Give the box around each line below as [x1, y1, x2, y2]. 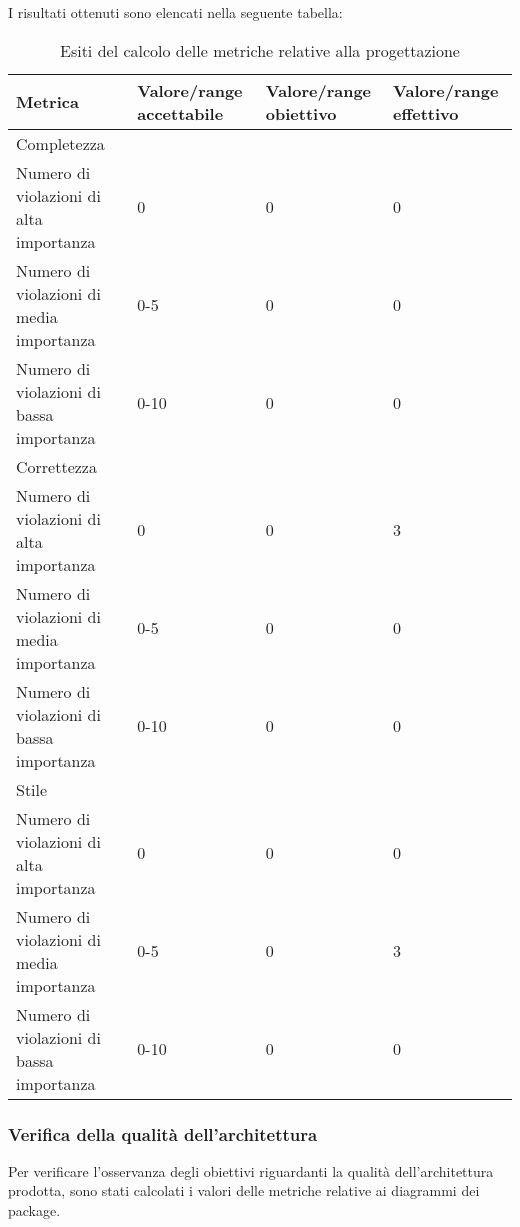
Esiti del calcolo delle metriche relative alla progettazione [60, 38, 460, 62]
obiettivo [265, 101, 337, 125]
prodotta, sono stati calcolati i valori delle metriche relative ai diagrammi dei [8, 1180, 480, 1201]
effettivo [393, 101, 459, 125]
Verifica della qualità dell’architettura [8, 1121, 318, 1146]
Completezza [16, 131, 105, 155]
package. [8, 1200, 61, 1220]
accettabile [137, 101, 224, 125]
